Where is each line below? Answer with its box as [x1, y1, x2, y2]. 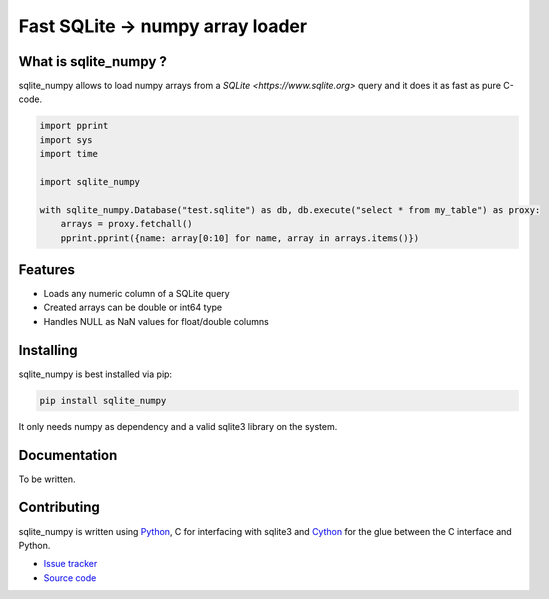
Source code [43, 571, 97, 584]
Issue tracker [43, 558, 98, 570]
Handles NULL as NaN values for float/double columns [43, 315, 269, 327]
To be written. [18, 473, 76, 485]
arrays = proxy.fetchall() [60, 218, 194, 230]
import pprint [39, 120, 109, 132]
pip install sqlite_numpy [39, 395, 167, 406]
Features [18, 261, 75, 278]
